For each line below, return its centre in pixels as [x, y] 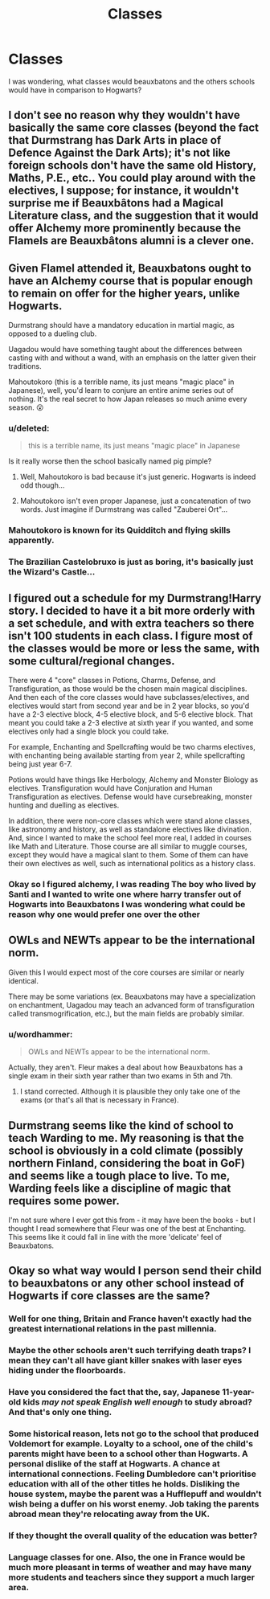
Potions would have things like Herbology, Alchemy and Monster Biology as [133, 779]
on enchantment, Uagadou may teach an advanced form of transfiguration [131, 1004]
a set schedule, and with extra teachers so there [131, 623]
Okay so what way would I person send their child [135, 1271]
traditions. [25, 366]
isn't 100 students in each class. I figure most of [131, 636]
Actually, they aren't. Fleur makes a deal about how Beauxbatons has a [126, 1067]
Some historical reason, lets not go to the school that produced [134, 1433]
